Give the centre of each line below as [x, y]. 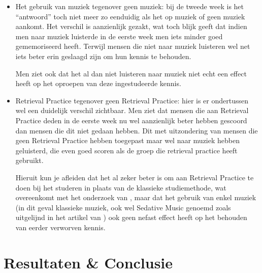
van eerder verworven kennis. [60, 227]
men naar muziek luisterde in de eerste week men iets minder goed [119, 36]
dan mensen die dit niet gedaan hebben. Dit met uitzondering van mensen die [137, 130]
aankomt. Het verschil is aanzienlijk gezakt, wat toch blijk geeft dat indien [131, 26]
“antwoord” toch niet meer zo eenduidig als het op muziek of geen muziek [130, 16]
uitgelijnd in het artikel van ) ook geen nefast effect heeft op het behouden [131, 217]
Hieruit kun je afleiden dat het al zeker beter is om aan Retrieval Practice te [135, 177]
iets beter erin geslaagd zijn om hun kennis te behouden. [103, 56]
